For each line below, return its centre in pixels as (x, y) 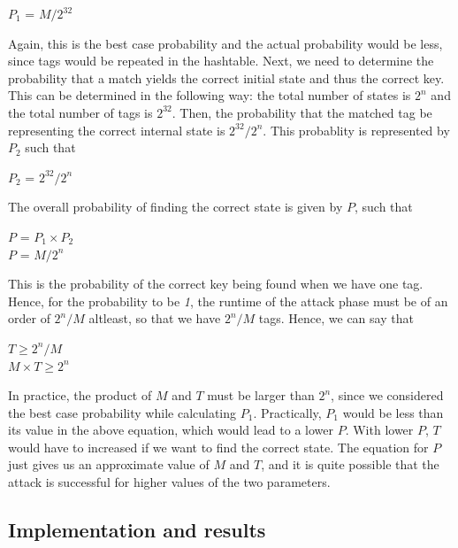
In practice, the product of (80, 395)
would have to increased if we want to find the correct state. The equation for (218, 447)
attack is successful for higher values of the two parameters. (169, 482)
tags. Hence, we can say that (336, 318)
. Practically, (287, 412)
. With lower (379, 430)
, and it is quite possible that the (350, 464)
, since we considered (387, 395)
